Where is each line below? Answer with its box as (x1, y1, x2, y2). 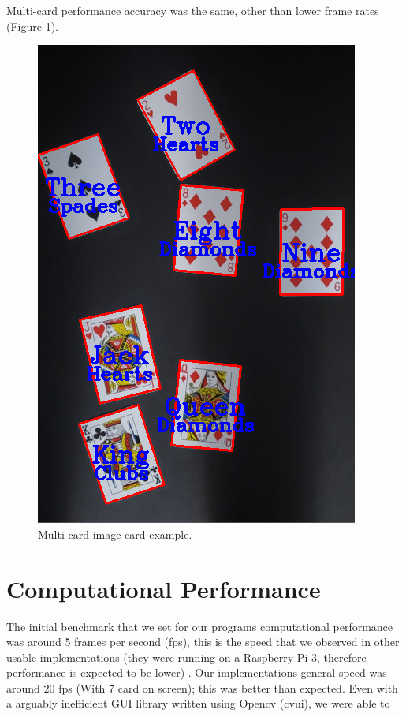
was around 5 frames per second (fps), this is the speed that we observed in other (6, 633, 400, 650)
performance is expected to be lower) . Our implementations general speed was (6, 664, 387, 681)
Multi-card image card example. (38, 525, 192, 542)
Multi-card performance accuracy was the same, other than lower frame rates (6, 2, 379, 18)
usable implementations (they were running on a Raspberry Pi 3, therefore (6, 648, 367, 665)
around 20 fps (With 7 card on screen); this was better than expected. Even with (6, 679, 398, 696)
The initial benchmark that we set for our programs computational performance (6, 618, 393, 634)
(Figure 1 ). (6, 17, 58, 34)
